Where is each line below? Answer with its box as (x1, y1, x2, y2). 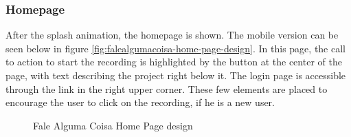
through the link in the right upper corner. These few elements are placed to (5, 81, 328, 96)
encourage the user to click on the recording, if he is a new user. (5, 95, 275, 109)
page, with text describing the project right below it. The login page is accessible (5, 68, 346, 82)
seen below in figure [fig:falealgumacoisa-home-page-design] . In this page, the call (5, 41, 346, 55)
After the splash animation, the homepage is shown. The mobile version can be (5, 28, 339, 42)
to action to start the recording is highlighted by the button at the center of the (5, 54, 342, 69)
